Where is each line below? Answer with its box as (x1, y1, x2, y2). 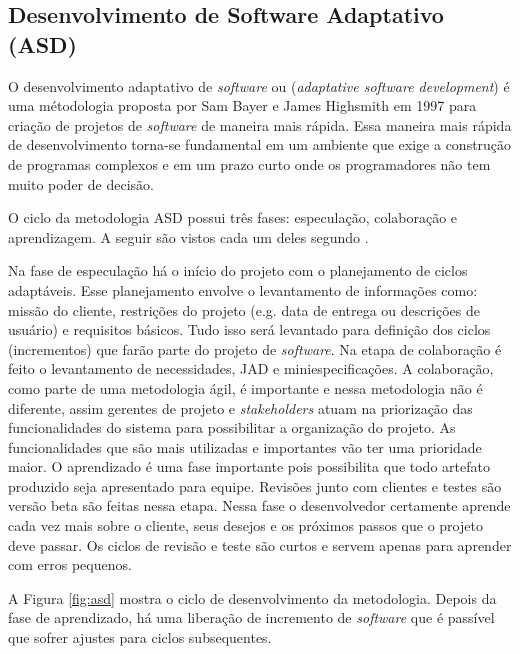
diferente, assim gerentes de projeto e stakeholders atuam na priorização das (8, 397, 473, 418)
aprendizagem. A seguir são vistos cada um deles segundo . (8, 226, 369, 247)
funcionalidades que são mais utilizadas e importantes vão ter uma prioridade (8, 436, 482, 457)
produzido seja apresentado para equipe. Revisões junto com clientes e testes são (8, 475, 502, 496)
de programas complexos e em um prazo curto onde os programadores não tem (8, 153, 491, 174)
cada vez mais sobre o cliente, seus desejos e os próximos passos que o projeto (8, 515, 483, 536)
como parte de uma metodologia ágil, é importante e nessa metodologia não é (8, 377, 483, 398)
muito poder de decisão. (8, 173, 154, 194)
